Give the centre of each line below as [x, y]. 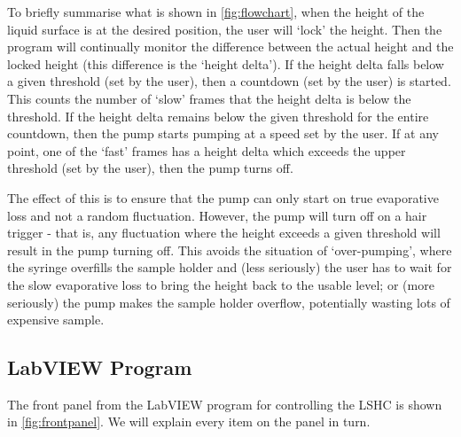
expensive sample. [56, 320]
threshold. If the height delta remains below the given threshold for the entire [218, 116]
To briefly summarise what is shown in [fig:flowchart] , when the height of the [216, 12]
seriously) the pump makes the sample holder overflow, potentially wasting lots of [229, 302]
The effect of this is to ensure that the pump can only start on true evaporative [223, 197]
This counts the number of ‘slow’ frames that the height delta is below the [209, 98]
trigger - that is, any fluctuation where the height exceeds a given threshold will [224, 233]
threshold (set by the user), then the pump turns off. [150, 168]
